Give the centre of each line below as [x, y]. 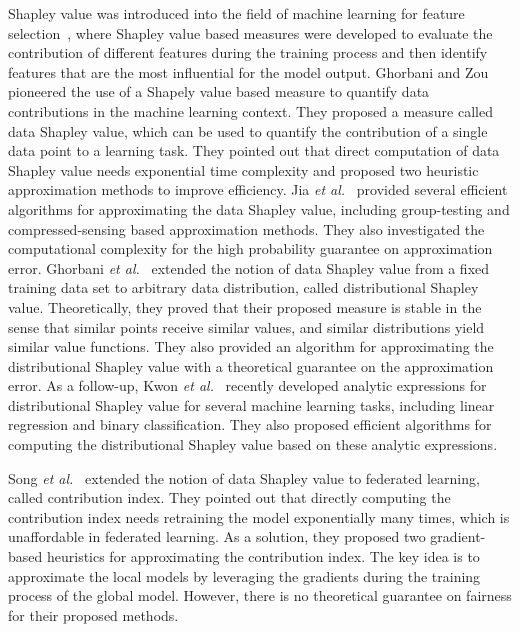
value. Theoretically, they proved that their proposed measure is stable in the [245, 306]
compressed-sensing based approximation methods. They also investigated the [246, 228]
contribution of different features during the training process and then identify [248, 52]
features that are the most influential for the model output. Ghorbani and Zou [248, 71]
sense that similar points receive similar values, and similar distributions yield [246, 326]
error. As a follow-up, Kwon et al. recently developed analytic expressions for [247, 385]
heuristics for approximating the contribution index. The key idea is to [263, 556]
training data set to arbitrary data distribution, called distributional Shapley [243, 287]
